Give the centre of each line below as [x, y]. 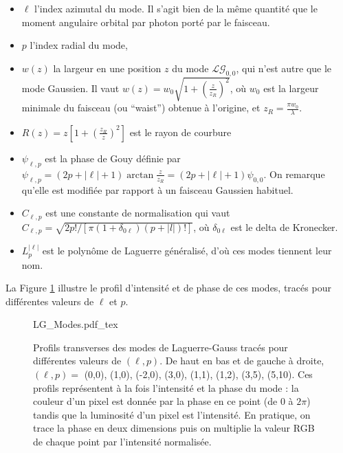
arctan [140, 175]
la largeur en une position [107, 68]
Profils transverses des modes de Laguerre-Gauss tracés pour [161, 347]
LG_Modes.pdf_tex [76, 324]
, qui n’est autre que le [284, 68]
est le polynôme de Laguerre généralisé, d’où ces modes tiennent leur [187, 251]
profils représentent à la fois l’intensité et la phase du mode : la [166, 387]
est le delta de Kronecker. [284, 226]
